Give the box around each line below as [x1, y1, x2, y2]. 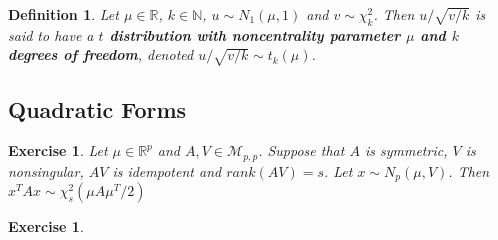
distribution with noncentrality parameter [109, 24, 401, 45]
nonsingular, [8, 160, 84, 181]
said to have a [8, 24, 94, 45]
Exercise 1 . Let [8, 140, 108, 161]
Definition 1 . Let [8, 4, 119, 24]
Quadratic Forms [8, 93, 187, 124]
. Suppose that [258, 140, 345, 161]
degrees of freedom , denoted [8, 44, 194, 65]
